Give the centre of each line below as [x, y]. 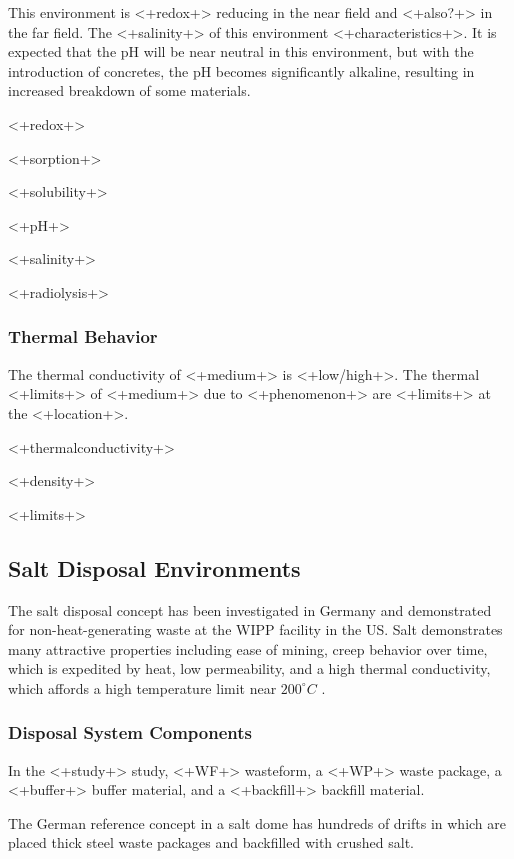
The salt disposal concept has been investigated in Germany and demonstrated [250, 609]
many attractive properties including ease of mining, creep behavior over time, [248, 648]
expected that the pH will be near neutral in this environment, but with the [241, 51]
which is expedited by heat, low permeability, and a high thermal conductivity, [249, 668]
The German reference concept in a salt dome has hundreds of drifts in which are [257, 822]
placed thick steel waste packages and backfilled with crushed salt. [211, 842]
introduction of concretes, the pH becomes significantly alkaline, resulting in [241, 70]
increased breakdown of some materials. [129, 90]
